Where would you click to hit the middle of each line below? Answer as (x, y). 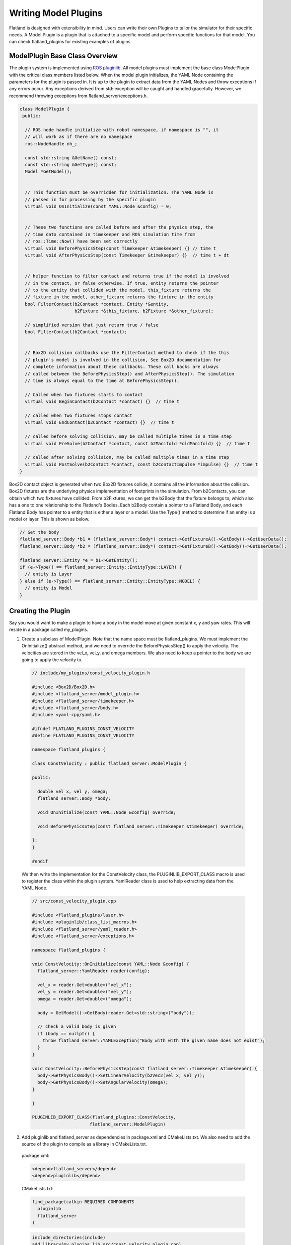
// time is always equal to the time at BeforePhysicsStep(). (102, 381)
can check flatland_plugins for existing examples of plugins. (70, 42)
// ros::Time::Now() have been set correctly (81, 241)
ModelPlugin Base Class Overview (63, 56)
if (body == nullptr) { (66, 1034)
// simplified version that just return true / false (92, 325)
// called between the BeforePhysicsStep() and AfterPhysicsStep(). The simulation (130, 374)
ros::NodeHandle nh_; (51, 144)
